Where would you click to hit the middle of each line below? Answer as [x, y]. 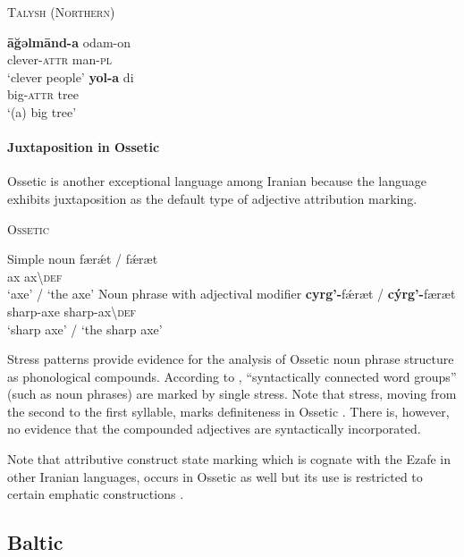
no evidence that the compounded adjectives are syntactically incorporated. [214, 429]
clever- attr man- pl [60, 59]
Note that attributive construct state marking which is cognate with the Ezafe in [229, 459]
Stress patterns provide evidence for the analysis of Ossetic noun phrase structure [231, 359]
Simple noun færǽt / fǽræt [83, 259]
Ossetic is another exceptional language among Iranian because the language [217, 181]
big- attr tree [43, 94]
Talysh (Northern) [61, 12]
